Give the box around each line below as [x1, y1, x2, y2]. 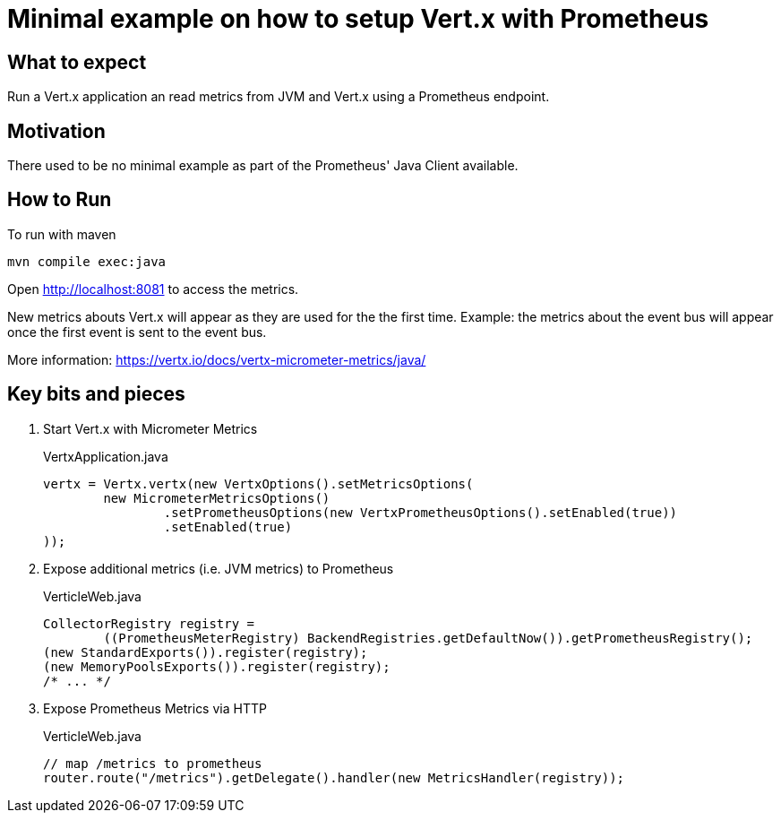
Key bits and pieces [7, 383, 185, 406]
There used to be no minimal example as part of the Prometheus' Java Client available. [7, 158, 519, 174]
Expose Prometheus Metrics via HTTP [43, 700, 267, 716]
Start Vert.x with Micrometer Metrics [43, 420, 258, 436]
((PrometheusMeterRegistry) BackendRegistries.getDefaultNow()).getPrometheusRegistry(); [103, 630, 753, 645]
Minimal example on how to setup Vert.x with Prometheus [7, 4, 709, 34]
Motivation [7, 119, 106, 142]
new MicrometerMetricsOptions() [103, 490, 330, 505]
